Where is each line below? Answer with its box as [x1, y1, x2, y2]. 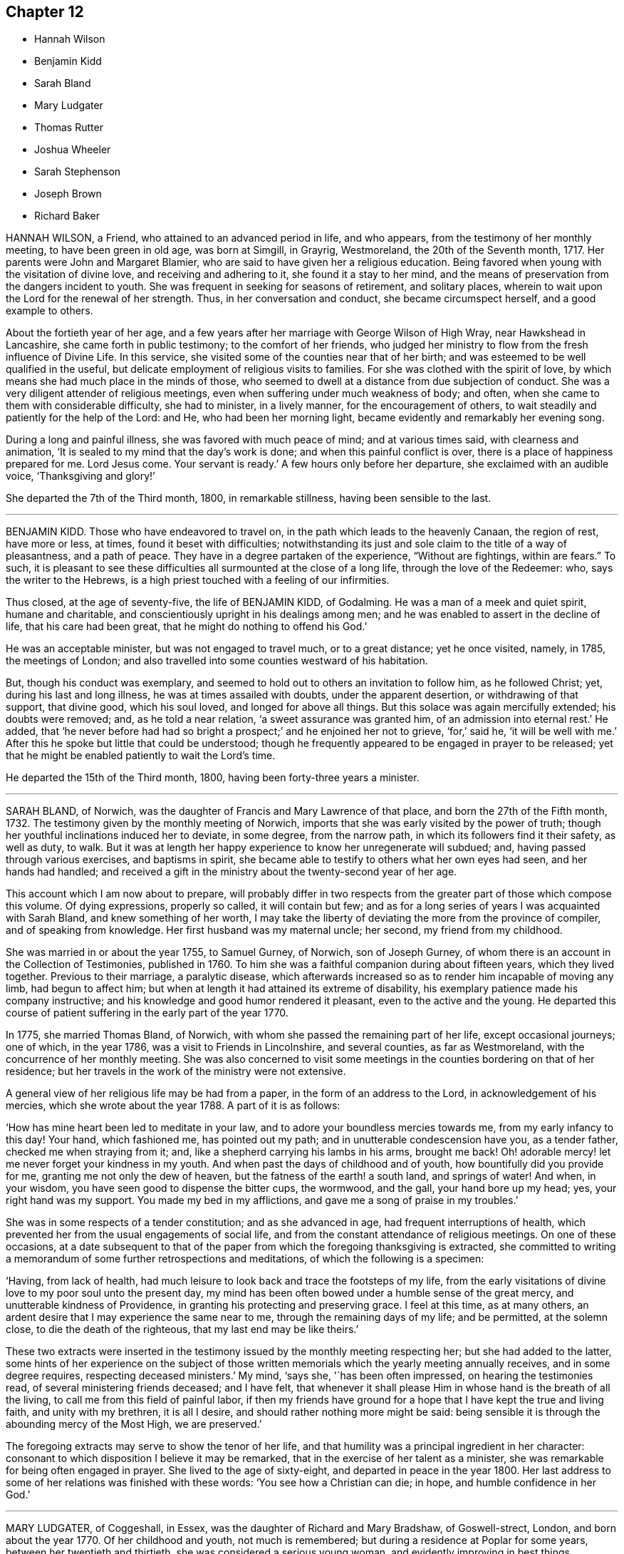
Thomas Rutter [34, 121, 103, 134]
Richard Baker [34, 210, 100, 222]
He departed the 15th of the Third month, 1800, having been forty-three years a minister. [6, 771, 420, 784]
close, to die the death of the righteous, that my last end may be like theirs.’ [6, 1323, 359, 1336]
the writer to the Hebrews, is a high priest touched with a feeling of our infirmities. [6, 574, 390, 587]
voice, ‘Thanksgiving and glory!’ [6, 470, 155, 483]
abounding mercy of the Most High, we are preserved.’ [6, 1418, 262, 1431]
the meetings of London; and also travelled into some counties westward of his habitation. [6, 654, 428, 667]
